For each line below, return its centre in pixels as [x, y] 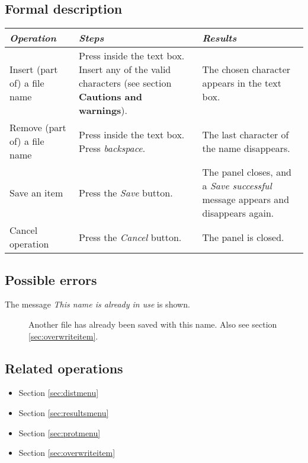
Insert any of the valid [125, 69]
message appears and [246, 199]
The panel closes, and [247, 172]
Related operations [64, 368]
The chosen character [246, 69]
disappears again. [238, 213]
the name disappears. [246, 148]
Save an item [36, 192]
